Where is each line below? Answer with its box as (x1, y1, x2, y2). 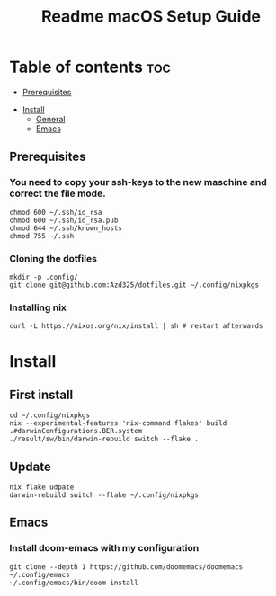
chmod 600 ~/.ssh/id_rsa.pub (9, 216, 119, 225)
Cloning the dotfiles (9, 252, 97, 264)
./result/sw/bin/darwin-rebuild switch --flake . (9, 434, 200, 444)
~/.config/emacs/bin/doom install (9, 578, 139, 587)
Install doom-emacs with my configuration (9, 542, 200, 555)
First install (9, 387, 74, 402)
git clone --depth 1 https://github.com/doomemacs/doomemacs (9, 562, 244, 572)
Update (9, 458, 52, 474)
